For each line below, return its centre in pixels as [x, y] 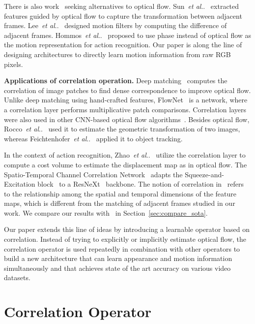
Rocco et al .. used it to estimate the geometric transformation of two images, [122, 129]
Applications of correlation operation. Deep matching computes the [116, 81]
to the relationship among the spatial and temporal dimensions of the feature [120, 193]
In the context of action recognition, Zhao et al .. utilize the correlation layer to [125, 155]
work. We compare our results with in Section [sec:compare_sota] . [106, 212]
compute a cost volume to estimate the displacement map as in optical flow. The [126, 164]
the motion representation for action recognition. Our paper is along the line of [123, 45]
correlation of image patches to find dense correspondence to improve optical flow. [127, 90]
